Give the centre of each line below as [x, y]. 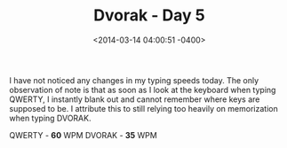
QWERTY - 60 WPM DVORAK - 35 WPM [83, 135]
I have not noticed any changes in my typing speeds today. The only [134, 80]
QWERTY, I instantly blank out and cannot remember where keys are [135, 99]
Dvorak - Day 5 [149, 16]
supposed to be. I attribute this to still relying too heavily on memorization [143, 108]
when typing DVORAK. [50, 118]
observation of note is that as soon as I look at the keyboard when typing [143, 90]
